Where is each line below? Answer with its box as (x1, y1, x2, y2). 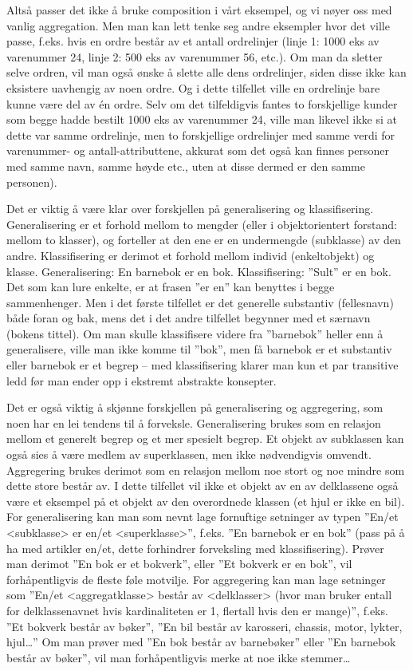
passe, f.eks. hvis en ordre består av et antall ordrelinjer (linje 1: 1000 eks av (6, 33, 380, 49)
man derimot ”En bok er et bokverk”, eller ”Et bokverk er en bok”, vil (6, 555, 352, 572)
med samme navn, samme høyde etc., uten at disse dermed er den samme (6, 157, 365, 174)
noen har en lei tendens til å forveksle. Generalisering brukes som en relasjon (6, 414, 381, 431)
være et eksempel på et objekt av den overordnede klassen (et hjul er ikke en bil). (6, 492, 405, 509)
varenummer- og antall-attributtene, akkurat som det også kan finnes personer (6, 142, 390, 159)
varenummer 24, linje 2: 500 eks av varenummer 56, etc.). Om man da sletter (6, 48, 383, 65)
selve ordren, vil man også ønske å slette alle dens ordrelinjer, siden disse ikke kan (6, 64, 407, 81)
